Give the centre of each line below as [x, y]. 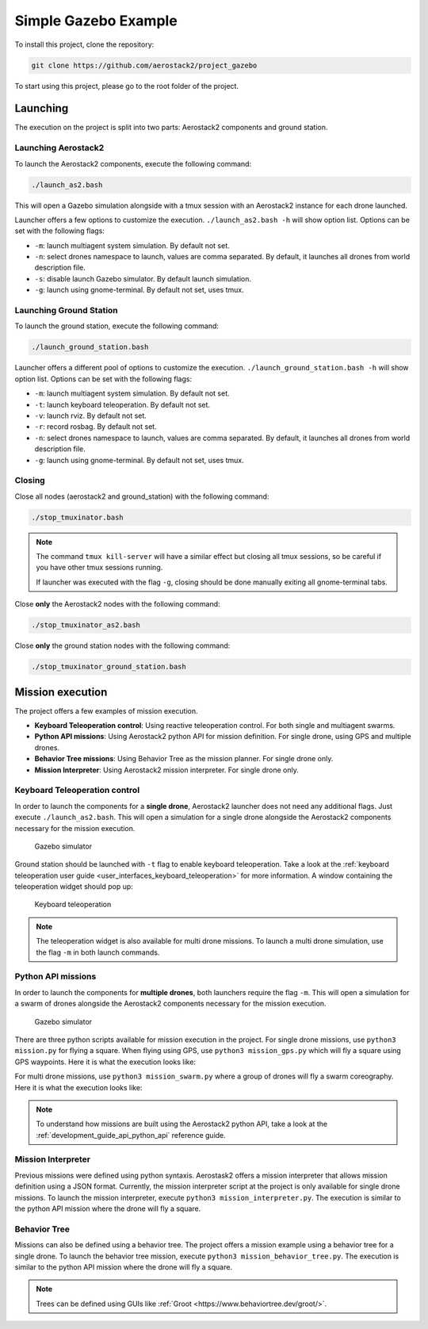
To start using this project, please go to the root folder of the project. [127, 86]
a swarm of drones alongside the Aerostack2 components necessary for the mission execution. [170, 1004]
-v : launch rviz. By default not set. [90, 416]
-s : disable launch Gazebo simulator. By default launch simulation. [143, 278]
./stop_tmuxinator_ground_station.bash [109, 667]
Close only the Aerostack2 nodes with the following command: [118, 604]
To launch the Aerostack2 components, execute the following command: [133, 163]
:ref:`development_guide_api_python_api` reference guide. [131, 1135]
